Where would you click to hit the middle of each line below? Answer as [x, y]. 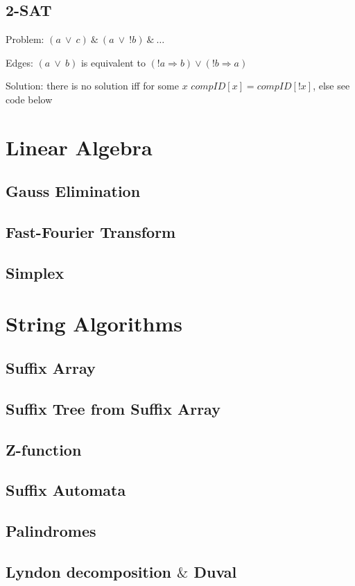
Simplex [35, 272]
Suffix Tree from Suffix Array [113, 408]
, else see [331, 86]
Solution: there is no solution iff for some [92, 86]
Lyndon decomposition [89, 571]
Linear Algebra [79, 147]
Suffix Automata [66, 490]
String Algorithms [94, 324]
